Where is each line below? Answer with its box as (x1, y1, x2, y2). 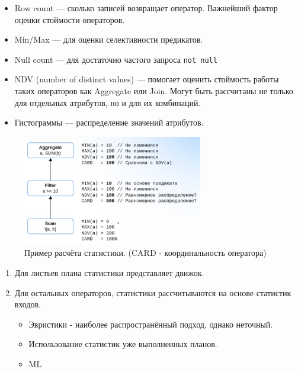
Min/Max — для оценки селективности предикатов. (14, 33, 203, 46)
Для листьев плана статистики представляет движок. (14, 267, 204, 279)
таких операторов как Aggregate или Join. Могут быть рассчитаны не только (14, 85, 293, 97)
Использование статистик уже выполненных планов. (28, 338, 217, 350)
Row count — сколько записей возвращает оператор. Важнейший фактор (14, 2, 278, 14)
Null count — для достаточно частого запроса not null (14, 53, 217, 65)
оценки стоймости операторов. (14, 13, 125, 25)
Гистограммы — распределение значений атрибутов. (14, 116, 204, 129)
